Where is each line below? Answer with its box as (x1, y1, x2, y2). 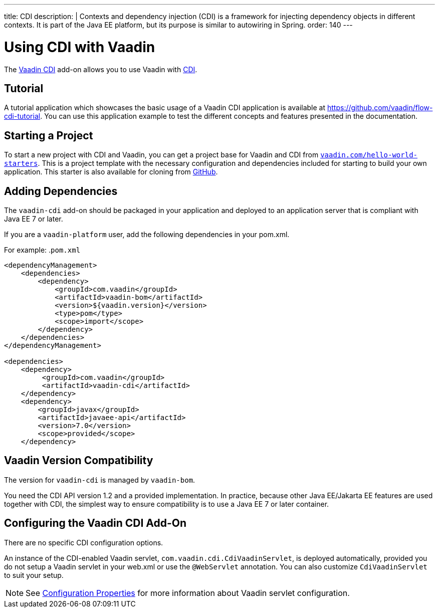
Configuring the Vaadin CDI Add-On (4, 517, 187, 530)
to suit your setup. (4, 570, 64, 579)
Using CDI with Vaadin (4, 38, 155, 56)
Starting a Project (4, 129, 93, 142)
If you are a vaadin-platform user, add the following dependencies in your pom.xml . (4, 230, 290, 239)
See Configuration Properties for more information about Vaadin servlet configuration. (26, 587, 350, 598)
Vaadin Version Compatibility (4, 454, 153, 467)
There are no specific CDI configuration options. (4, 538, 163, 547)
